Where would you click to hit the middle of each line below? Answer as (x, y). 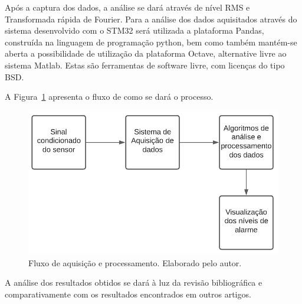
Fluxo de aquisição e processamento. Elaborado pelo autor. (135, 262)
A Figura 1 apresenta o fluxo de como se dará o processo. (109, 97)
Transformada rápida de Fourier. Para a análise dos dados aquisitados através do (151, 19)
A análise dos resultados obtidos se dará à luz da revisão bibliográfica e (134, 282)
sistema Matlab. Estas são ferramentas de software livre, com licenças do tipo (145, 65)
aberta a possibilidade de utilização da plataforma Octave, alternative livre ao (146, 53)
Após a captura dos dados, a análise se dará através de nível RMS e (127, 7)
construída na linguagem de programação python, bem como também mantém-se (151, 42)
